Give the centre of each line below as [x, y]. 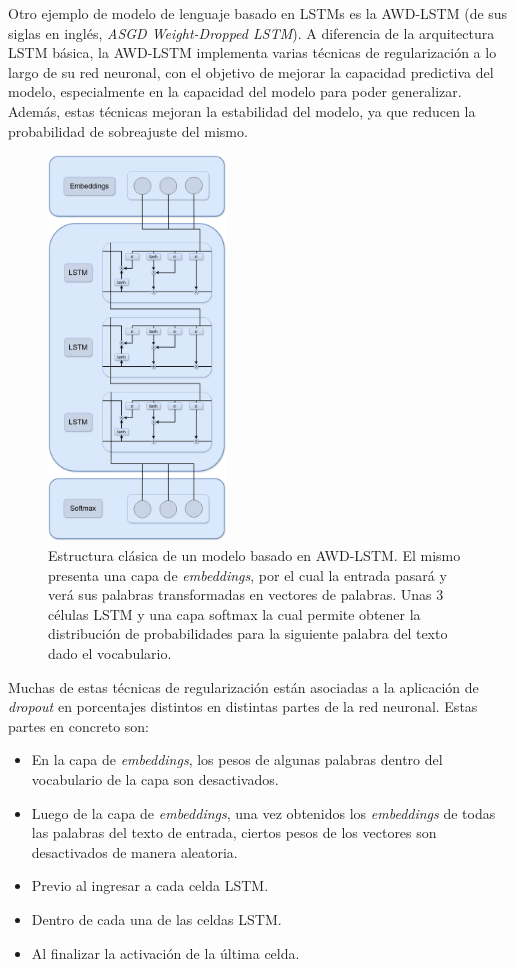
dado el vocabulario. [110, 653]
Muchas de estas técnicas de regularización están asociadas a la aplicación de [243, 686]
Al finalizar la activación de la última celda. [165, 952]
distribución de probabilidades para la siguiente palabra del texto [248, 633]
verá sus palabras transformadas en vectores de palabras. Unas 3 [246, 594]
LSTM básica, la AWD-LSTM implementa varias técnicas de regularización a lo [252, 52]
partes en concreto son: [78, 725]
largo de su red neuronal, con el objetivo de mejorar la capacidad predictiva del [251, 71]
